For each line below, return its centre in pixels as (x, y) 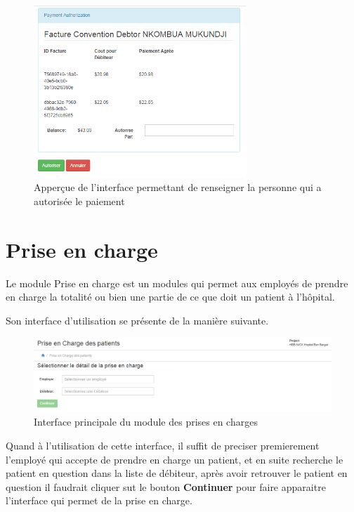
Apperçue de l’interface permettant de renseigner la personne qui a (178, 187)
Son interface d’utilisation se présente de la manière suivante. (137, 320)
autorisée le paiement (79, 201)
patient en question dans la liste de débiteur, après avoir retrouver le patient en (177, 473)
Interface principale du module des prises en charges (146, 422)
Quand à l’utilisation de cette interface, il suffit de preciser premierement (163, 445)
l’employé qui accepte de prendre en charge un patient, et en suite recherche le (175, 459)
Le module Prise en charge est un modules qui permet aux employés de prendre (177, 283)
